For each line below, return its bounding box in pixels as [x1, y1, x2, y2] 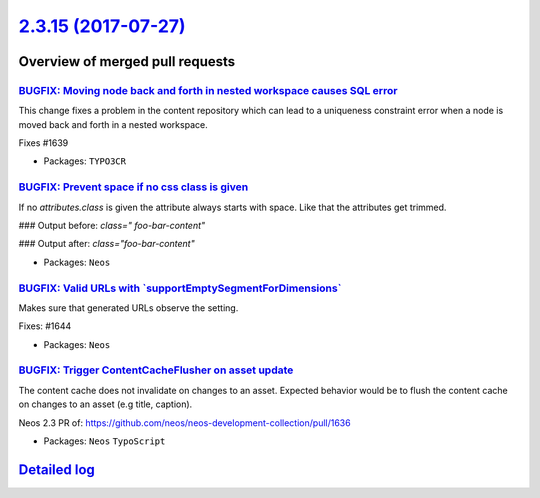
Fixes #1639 [18, 137, 69, 149]
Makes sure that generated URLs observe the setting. [18, 301, 239, 314]
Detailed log [18, 461, 95, 478]
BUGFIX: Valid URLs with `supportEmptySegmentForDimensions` [18, 281, 342, 295]
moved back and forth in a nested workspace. [18, 118, 209, 130]
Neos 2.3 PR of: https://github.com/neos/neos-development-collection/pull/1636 [18, 416, 351, 429]
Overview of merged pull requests [18, 53, 236, 70]
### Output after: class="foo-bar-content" [18, 238, 195, 250]
